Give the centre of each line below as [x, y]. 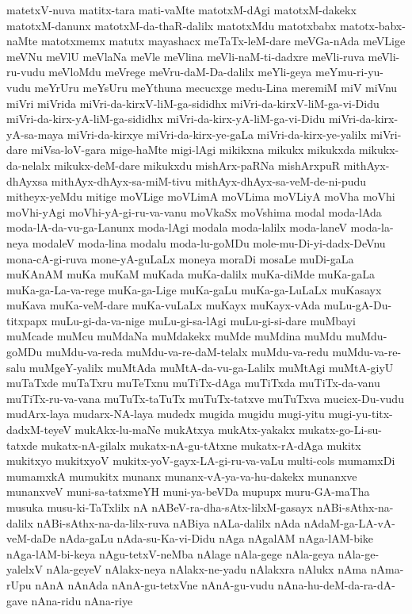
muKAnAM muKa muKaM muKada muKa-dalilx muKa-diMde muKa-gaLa [191, 274]
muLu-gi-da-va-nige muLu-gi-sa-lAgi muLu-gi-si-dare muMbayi [203, 320]
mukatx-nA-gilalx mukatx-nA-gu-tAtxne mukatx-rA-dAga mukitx [201, 445]
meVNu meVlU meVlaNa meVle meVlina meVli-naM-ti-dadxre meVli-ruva [185, 56]
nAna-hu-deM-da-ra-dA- [336, 584]
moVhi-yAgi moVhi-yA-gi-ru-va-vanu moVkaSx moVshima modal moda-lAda [194, 211]
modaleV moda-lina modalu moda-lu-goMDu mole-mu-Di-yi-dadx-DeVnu [209, 242]
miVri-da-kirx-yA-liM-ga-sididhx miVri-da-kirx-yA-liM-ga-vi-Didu [166, 119]
